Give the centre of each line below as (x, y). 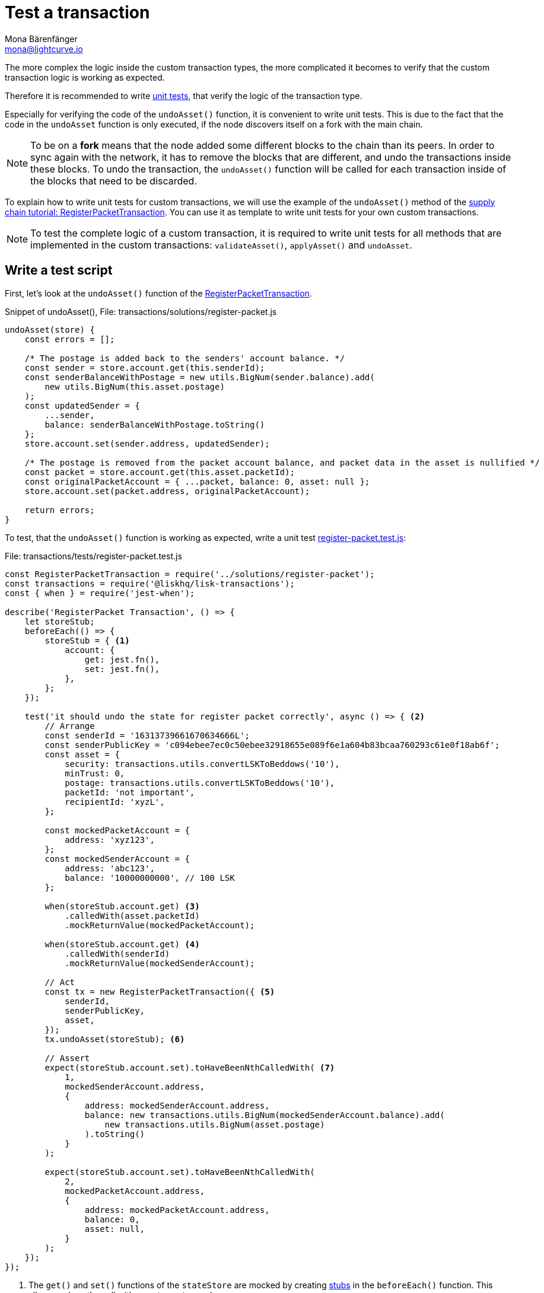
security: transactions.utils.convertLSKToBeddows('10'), (202, 764)
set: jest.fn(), (122, 669)
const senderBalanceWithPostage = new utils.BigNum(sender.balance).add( (200, 377)
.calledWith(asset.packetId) (132, 915)
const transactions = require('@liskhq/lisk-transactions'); (150, 583)
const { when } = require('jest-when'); (100, 593)
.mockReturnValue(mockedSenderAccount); (160, 963)
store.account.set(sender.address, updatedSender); (147, 443)
